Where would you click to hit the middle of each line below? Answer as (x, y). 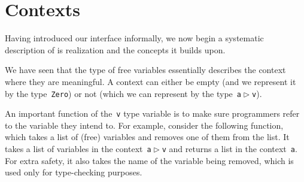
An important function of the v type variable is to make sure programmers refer (152, 113)
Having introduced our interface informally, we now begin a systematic (134, 38)
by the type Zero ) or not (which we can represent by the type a (123, 93)
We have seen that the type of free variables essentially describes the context (145, 70)
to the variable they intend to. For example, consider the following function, (144, 125)
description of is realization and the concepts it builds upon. (115, 49)
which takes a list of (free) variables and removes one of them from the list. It (147, 137)
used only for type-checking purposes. (74, 172)
